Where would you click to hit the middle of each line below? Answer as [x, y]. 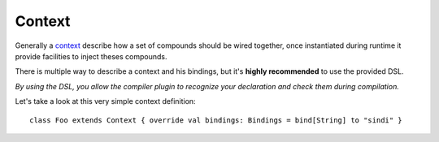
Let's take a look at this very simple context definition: [105, 101]
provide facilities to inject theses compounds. [91, 56]
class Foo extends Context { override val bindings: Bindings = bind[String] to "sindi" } [216, 120]
